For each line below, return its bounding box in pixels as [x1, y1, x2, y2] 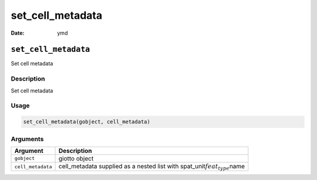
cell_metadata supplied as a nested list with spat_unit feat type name [58, 162, 245, 172]
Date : [11, 29, 25, 36]
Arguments [11, 135, 44, 143]
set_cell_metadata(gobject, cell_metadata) [23, 118, 151, 125]
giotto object [58, 154, 94, 162]
